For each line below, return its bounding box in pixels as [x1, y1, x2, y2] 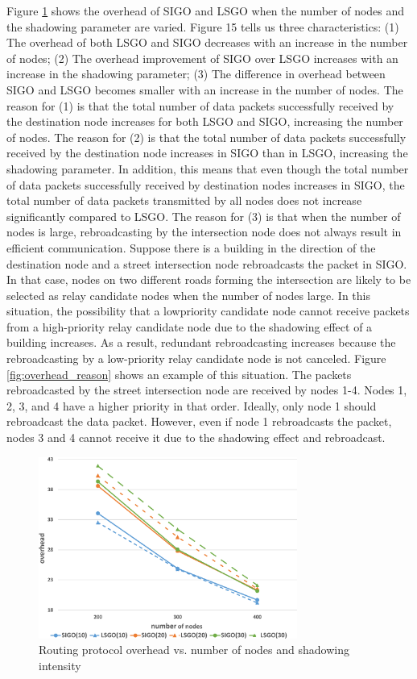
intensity [39, 656, 81, 673]
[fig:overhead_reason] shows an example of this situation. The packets [6, 365, 352, 382]
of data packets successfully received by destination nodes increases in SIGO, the [6, 176, 405, 193]
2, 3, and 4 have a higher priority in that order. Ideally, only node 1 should [6, 397, 377, 414]
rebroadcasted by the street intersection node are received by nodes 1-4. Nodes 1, [6, 381, 407, 398]
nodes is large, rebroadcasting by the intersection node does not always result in [6, 223, 402, 240]
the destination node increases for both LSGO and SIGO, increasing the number [6, 113, 403, 130]
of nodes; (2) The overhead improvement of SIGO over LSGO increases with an [6, 49, 398, 66]
